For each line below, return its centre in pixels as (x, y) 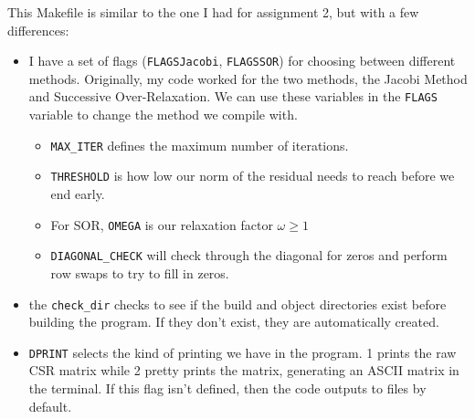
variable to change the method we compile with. (163, 115)
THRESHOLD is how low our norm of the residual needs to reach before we (253, 176)
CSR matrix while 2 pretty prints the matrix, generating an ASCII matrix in (244, 370)
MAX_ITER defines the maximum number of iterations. (200, 145)
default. (50, 406)
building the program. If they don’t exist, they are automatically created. (234, 322)
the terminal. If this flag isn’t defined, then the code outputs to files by (227, 388)
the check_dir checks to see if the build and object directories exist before (237, 304)
